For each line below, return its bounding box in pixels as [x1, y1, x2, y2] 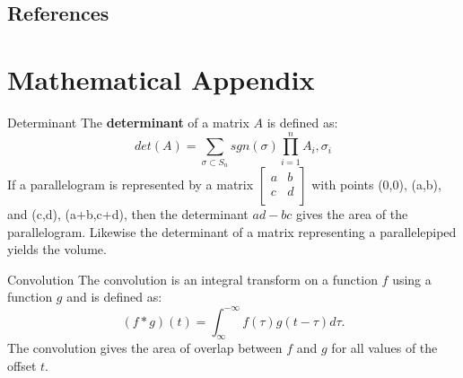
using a [392, 269, 432, 288]
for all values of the [331, 338, 438, 357]
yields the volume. [7, 240, 107, 259]
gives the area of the [296, 205, 408, 224]
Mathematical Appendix [7, 60, 315, 97]
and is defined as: [66, 287, 162, 306]
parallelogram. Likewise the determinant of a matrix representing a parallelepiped [7, 222, 457, 241]
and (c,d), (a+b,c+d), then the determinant [7, 205, 249, 224]
